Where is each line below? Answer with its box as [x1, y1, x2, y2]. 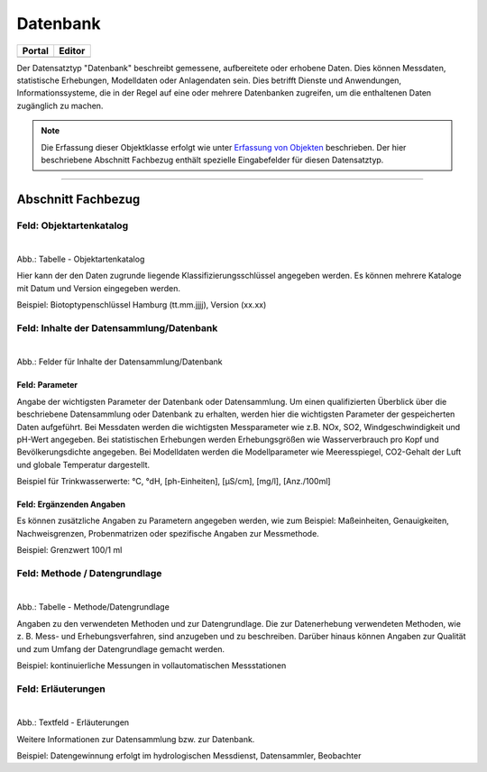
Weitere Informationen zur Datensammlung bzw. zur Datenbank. [16, 733, 255, 744]
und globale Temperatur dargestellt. [16, 459, 151, 470]
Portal [22, 44, 50, 57]
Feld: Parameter [16, 380, 78, 391]
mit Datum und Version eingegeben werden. [16, 282, 180, 293]
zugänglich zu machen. [16, 100, 104, 111]
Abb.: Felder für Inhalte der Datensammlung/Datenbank [16, 356, 223, 367]
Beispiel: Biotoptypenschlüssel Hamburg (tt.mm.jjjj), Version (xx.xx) [16, 299, 267, 310]
